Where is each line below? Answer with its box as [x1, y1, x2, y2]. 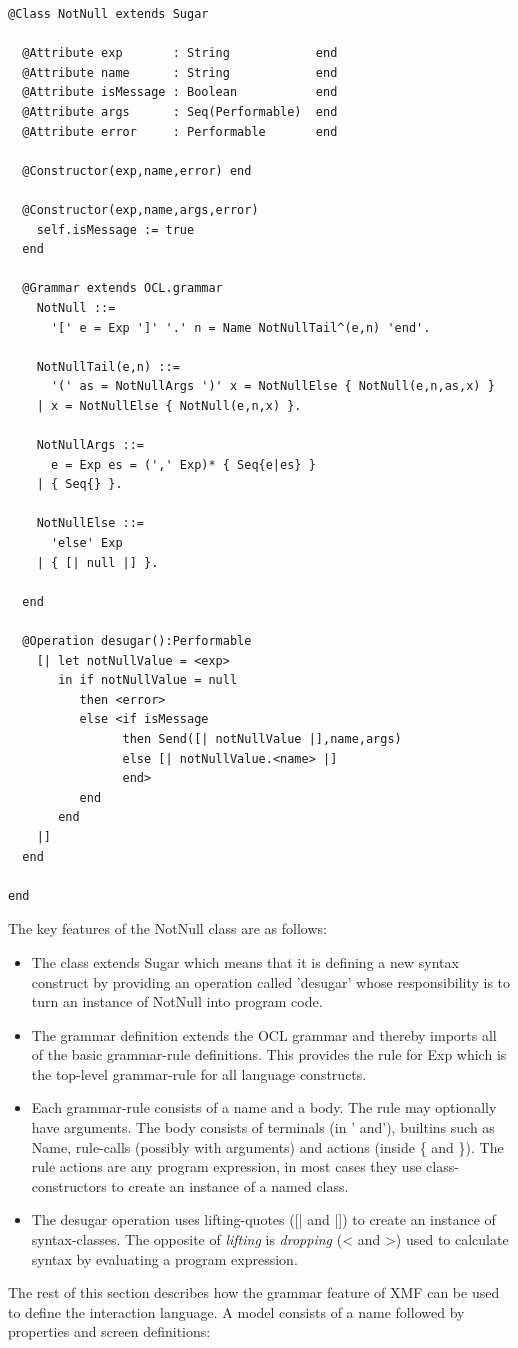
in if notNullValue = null [58, 673, 238, 688]
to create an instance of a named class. [111, 1175, 349, 1196]
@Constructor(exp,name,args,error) [22, 202, 259, 217]
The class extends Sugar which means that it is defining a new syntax [31, 951, 459, 972]
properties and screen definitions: [8, 1321, 211, 1342]
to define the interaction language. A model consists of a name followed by [8, 1301, 465, 1322]
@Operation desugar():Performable [22, 634, 252, 648]
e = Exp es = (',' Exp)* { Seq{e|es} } [50, 457, 316, 472]
